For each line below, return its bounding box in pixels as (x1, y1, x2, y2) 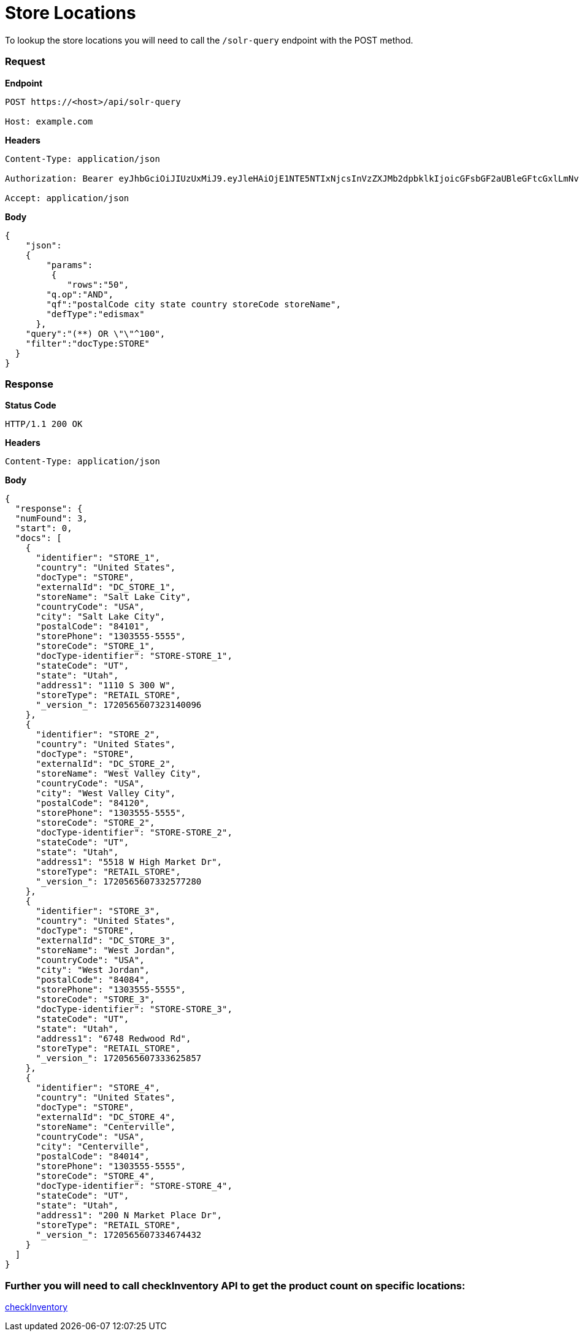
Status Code (5, 400, 56, 411)
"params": (46, 259, 93, 270)
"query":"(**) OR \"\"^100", (25, 328, 166, 339)
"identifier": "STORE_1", (36, 553, 160, 563)
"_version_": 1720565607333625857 (36, 1053, 202, 1064)
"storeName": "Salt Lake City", (36, 592, 191, 602)
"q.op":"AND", (46, 289, 114, 299)
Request (5, 55, 45, 68)
